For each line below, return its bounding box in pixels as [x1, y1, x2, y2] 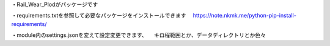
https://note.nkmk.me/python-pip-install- [193, 12, 296, 19]
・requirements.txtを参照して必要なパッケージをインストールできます [11, 12, 186, 19]
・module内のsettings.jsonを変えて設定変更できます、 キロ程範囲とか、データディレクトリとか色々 [11, 31, 266, 39]
